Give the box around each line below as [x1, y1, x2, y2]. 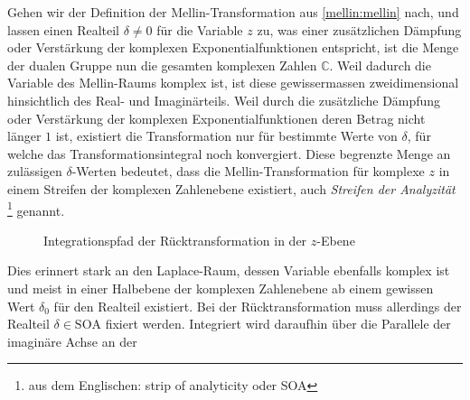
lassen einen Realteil [7, 20, 119, 39]
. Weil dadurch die [329, 55, 431, 74]
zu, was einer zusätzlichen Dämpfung [257, 20, 462, 39]
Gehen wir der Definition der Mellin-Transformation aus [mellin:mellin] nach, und [7, 3, 459, 21]
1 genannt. [7, 198, 65, 219]
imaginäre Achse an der [7, 331, 137, 350]
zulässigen [7, 162, 62, 181]
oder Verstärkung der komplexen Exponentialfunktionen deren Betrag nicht [7, 108, 426, 127]
